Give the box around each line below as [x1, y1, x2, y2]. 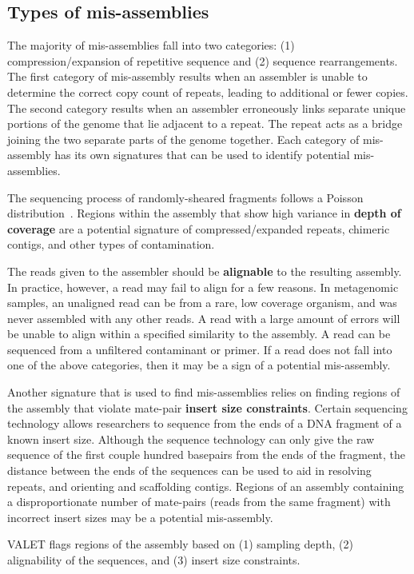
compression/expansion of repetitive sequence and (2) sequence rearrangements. [7, 52, 398, 69]
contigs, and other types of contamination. [7, 236, 215, 253]
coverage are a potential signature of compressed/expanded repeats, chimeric [7, 220, 390, 237]
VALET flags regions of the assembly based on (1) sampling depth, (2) [7, 536, 353, 552]
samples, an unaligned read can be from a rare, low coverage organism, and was [7, 294, 397, 311]
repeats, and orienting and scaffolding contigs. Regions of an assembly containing [7, 477, 404, 494]
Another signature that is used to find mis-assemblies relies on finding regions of [7, 384, 400, 401]
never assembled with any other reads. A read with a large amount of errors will [7, 309, 400, 326]
